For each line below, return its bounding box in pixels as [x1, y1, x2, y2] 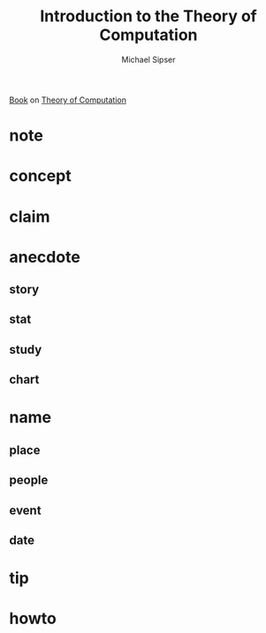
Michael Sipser [121, 54, 176, 65]
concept [9, 166, 72, 187]
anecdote [9, 247, 81, 267]
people [9, 473, 49, 488]
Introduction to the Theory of [39, 6, 258, 27]
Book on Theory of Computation [9, 95, 126, 105]
